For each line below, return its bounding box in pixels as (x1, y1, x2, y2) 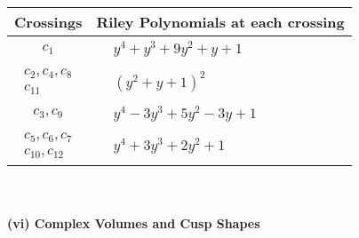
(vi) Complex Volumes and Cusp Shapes (7, 213, 260, 232)
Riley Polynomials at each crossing (96, 12, 345, 32)
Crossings (14, 12, 83, 32)
